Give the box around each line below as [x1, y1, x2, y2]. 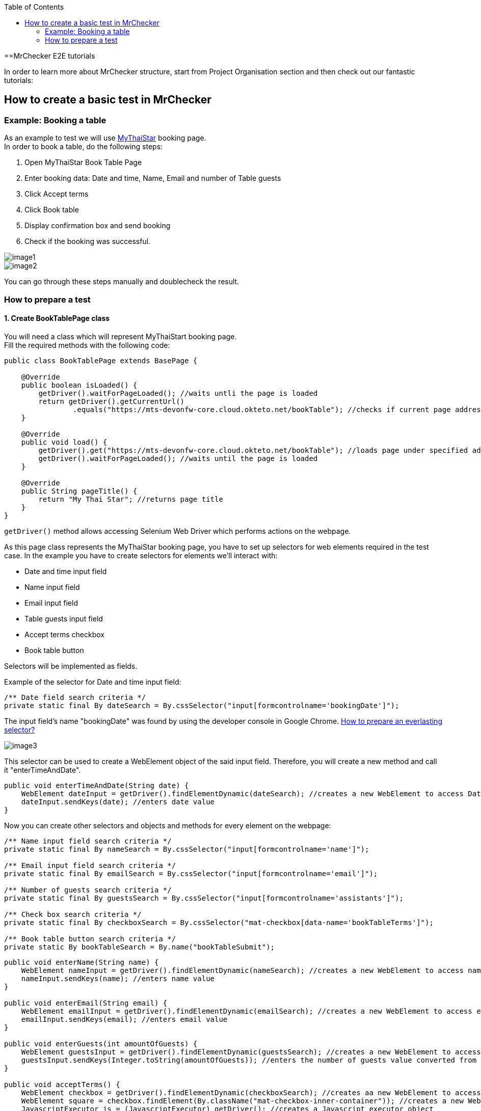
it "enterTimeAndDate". [4, 765, 81, 774]
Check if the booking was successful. [24, 237, 151, 246]
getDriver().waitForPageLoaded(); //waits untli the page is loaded [38, 389, 318, 397]
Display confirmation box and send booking [24, 221, 171, 230]
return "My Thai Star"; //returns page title [38, 495, 223, 503]
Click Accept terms [24, 189, 89, 199]
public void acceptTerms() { [4, 1080, 120, 1089]
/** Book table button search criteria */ [4, 934, 176, 943]
